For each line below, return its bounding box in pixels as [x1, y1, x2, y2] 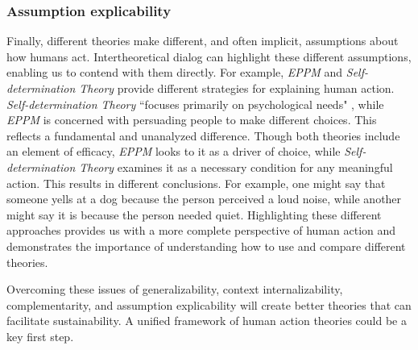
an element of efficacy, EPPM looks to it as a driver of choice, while [6, 143, 341, 160]
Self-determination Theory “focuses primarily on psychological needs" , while [6, 95, 384, 112]
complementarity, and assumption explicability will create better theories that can [6, 296, 412, 313]
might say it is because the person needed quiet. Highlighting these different [6, 206, 382, 223]
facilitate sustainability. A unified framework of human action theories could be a [6, 312, 407, 329]
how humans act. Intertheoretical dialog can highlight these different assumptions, [6, 48, 412, 65]
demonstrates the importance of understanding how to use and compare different [6, 237, 406, 254]
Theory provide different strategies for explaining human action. [79, 80, 395, 96]
